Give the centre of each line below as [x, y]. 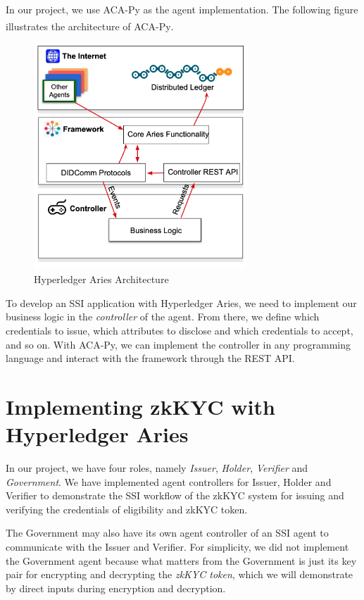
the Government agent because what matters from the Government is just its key [181, 560]
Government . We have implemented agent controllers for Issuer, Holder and [169, 481]
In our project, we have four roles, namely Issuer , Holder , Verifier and [157, 468]
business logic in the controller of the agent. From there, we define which [163, 317]
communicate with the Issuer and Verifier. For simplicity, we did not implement [177, 547]
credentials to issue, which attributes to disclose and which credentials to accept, [180, 331]
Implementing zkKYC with [140, 406]
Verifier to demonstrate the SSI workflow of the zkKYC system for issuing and [175, 495]
